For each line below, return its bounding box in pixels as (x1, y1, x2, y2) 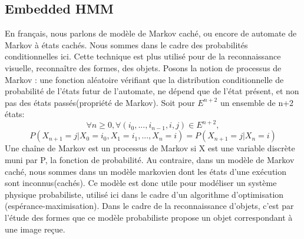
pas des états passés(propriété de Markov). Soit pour (5, 96, 195, 108)
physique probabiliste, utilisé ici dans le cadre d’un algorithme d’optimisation (5, 188, 284, 200)
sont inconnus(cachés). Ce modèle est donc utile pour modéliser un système (5, 177, 277, 189)
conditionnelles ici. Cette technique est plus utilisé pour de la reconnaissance (5, 50, 281, 62)
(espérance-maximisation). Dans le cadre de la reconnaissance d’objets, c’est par (5, 200, 294, 212)
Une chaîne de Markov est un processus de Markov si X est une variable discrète (5, 142, 295, 154)
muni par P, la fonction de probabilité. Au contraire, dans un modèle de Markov (5, 154, 295, 166)
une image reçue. (5, 223, 65, 235)
